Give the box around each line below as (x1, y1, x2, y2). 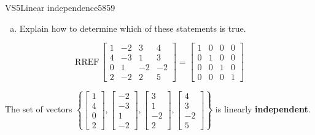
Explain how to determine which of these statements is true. (19, 21, 246, 34)
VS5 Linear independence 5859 (5, 1, 115, 13)
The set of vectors (5, 103, 72, 115)
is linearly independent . (215, 103, 311, 115)
